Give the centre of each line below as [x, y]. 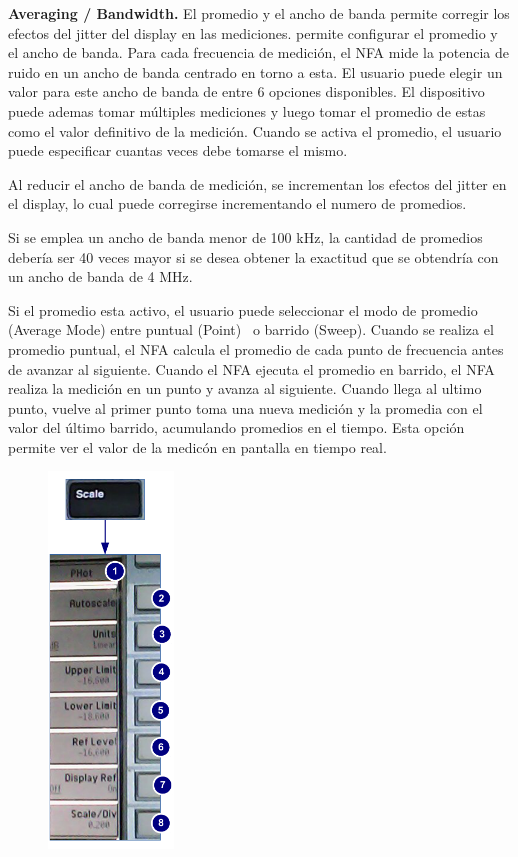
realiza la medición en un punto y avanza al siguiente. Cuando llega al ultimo [245, 388]
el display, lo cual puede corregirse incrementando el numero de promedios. [237, 203]
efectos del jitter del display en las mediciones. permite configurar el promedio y [253, 32]
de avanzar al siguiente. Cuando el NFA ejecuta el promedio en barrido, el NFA [251, 368]
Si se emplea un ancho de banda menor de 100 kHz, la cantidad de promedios [245, 236]
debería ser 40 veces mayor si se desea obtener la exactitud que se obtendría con [253, 256]
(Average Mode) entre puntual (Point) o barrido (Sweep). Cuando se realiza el [251, 329]
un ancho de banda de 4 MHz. [100, 276]
